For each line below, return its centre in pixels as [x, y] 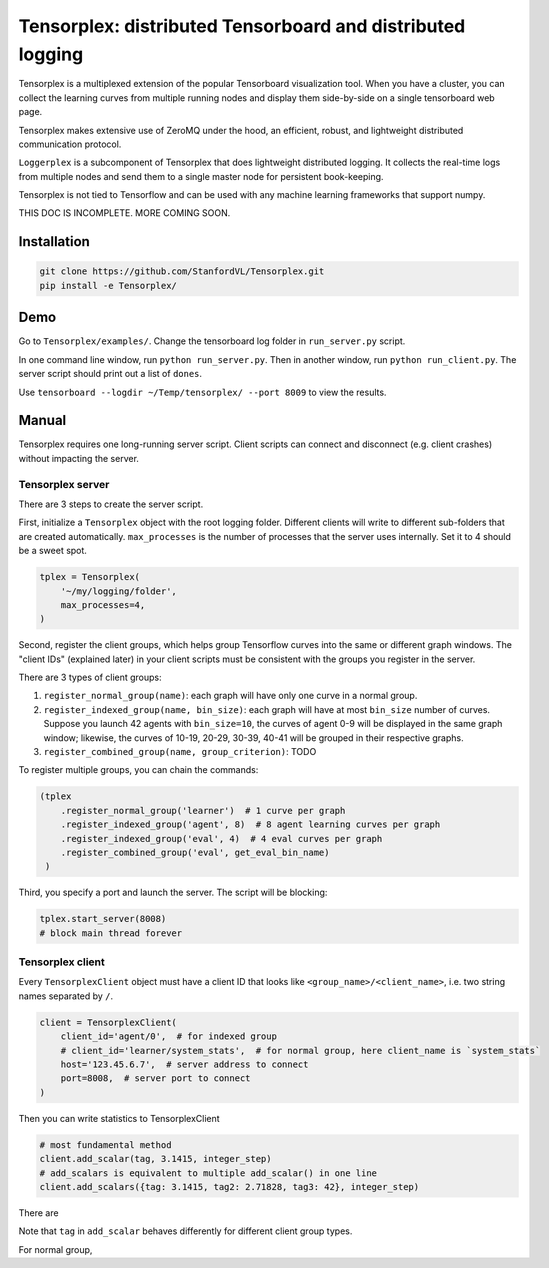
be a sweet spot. [52, 551]
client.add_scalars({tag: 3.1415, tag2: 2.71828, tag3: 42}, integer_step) [229, 1186]
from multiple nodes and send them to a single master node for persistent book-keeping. [201, 176]
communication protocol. [70, 144]
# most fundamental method [105, 1144]
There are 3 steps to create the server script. [111, 504]
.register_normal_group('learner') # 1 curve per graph [203, 810]
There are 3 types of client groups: [90, 677]
